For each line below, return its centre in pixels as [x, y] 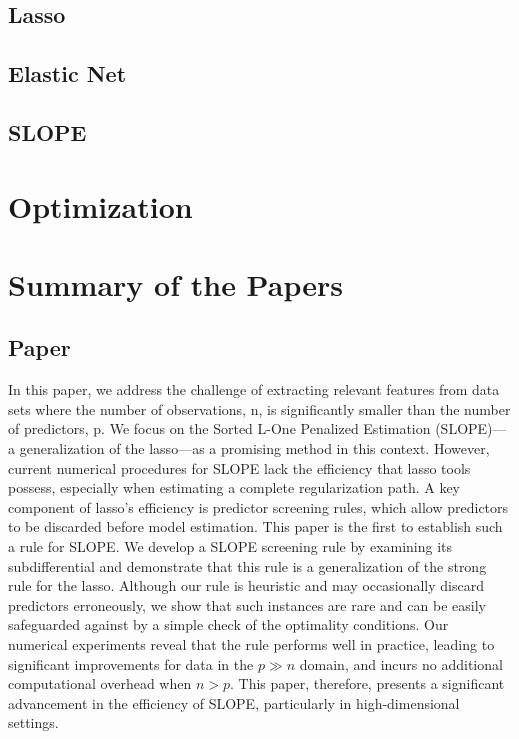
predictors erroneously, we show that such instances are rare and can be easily [247, 604]
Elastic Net [67, 73]
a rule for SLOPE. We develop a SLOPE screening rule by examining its [230, 546]
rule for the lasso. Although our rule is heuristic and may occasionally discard [246, 585]
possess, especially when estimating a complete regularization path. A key [234, 487]
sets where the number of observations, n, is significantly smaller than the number [259, 408]
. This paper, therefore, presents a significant [367, 683]
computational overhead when [100, 683]
